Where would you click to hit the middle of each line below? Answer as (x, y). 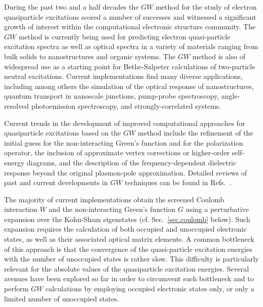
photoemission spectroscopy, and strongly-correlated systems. (126, 105)
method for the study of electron (206, 7)
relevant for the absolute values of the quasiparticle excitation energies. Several (127, 268)
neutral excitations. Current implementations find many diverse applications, (123, 76)
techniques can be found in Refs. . (178, 182)
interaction (21, 209)
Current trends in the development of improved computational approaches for (125, 123)
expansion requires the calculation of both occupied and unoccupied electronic (125, 229)
